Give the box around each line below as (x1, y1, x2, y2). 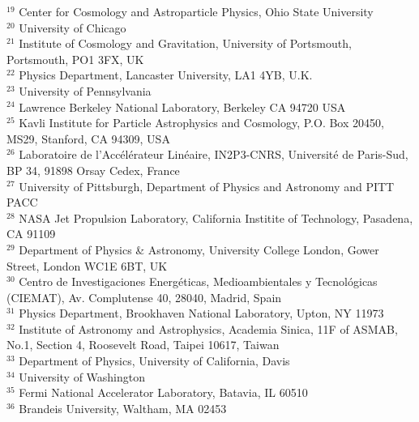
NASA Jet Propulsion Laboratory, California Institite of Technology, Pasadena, (19, 209, 413, 226)
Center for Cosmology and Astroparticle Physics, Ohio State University (19, 3, 374, 19)
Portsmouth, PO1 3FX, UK (6, 50, 144, 67)
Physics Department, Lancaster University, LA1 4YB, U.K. (19, 66, 313, 83)
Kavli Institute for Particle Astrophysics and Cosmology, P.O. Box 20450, (19, 114, 384, 131)
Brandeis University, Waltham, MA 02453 (19, 399, 227, 416)
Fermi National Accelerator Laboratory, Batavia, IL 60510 (19, 384, 308, 401)
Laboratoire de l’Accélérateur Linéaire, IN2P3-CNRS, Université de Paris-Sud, (19, 146, 408, 163)
